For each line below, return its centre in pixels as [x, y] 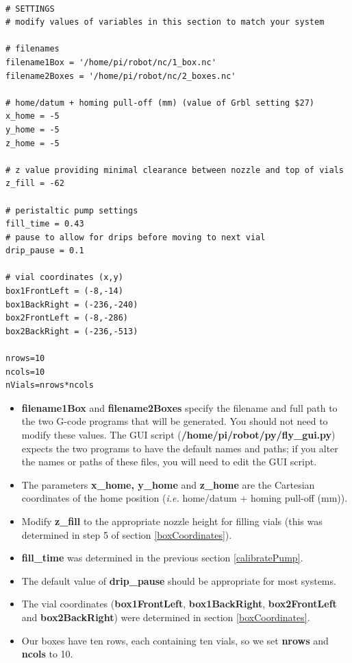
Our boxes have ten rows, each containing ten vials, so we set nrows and [175, 640]
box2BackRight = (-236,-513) [72, 331]
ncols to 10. [47, 654]
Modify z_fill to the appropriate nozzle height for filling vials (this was [172, 521]
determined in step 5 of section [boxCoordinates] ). [127, 534]
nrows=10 [25, 359]
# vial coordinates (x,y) [64, 278]
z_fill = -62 [35, 184]
